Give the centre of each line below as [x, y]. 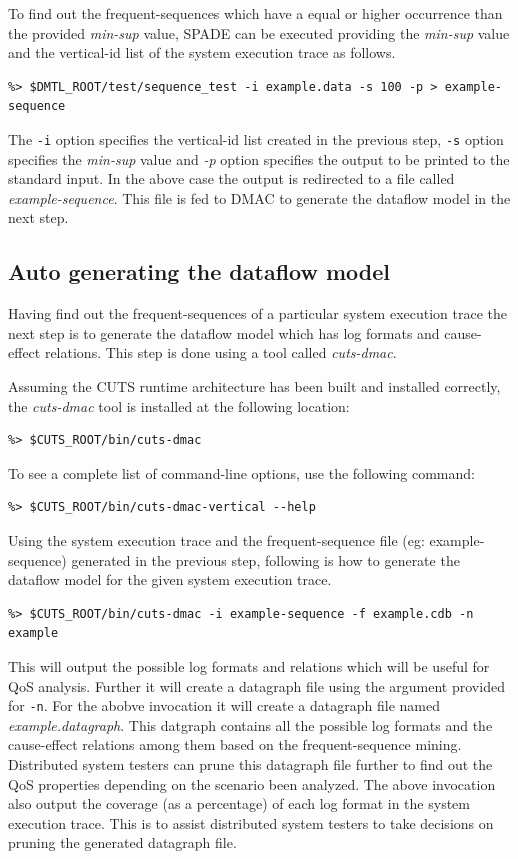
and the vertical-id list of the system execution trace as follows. [202, 52]
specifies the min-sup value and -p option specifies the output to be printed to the [259, 158]
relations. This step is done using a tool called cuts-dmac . [220, 352]
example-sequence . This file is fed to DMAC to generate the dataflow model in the [259, 197]
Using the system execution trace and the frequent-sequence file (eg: [216, 539]
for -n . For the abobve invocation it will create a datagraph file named [224, 705]
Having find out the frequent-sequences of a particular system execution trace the [257, 313]
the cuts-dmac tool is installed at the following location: [179, 405]
